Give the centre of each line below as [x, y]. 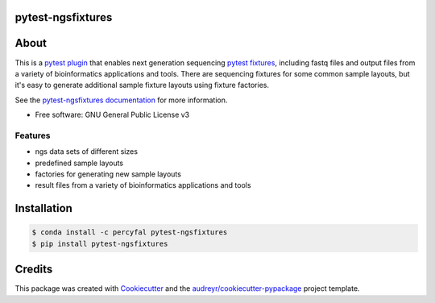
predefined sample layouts [79, 163]
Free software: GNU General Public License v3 [112, 115]
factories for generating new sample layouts [108, 174]
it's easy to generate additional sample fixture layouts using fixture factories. [142, 85]
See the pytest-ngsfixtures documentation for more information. [121, 100]
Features [33, 135]
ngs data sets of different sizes [87, 151]
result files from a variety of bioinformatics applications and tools [143, 185]
